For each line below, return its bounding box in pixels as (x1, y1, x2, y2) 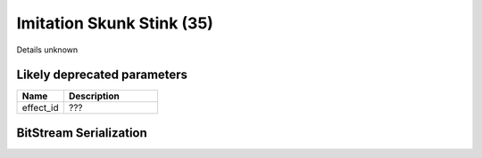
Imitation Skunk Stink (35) (16, 13, 214, 33)
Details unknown (16, 44, 79, 55)
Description (68, 90, 120, 102)
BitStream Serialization (16, 125, 147, 140)
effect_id (21, 102, 60, 115)
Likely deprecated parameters (16, 67, 187, 83)
